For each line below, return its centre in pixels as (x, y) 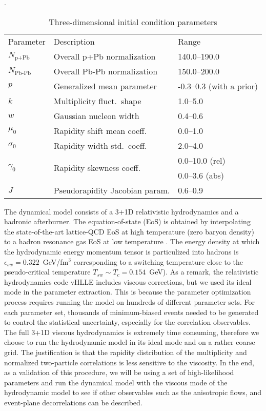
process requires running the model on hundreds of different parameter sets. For (130, 301)
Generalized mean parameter (105, 86)
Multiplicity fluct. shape (97, 101)
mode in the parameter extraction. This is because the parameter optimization (128, 292)
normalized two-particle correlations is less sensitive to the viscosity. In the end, (129, 362)
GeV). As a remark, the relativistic (204, 272)
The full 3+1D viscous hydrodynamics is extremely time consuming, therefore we (132, 332)
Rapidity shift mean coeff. (100, 130)
